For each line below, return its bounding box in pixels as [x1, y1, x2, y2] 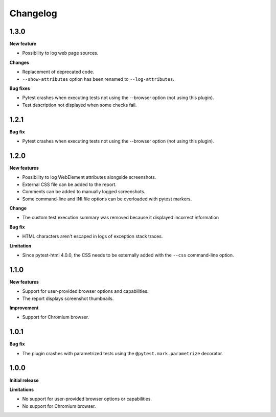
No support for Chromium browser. [22, 403, 96, 409]
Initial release [9, 377, 39, 383]
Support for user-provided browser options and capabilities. [22, 288, 149, 294]
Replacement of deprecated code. [22, 69, 95, 75]
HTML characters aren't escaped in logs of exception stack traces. [22, 233, 163, 240]
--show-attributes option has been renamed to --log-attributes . [22, 76, 175, 82]
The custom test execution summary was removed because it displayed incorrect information [22, 215, 219, 221]
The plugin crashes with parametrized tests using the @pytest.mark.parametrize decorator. [22, 350, 223, 356]
